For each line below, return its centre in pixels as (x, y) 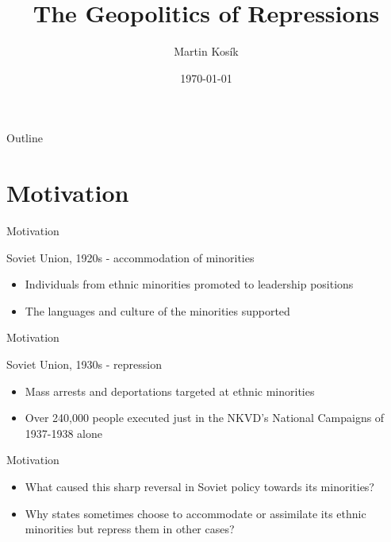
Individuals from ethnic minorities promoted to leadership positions (189, 284)
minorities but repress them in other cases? (130, 529)
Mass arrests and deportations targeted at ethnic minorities (170, 391)
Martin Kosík (206, 51)
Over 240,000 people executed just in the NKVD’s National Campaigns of (205, 418)
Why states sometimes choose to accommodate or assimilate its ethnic (195, 513)
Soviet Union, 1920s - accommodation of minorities (130, 257)
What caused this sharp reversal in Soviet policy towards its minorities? (199, 486)
